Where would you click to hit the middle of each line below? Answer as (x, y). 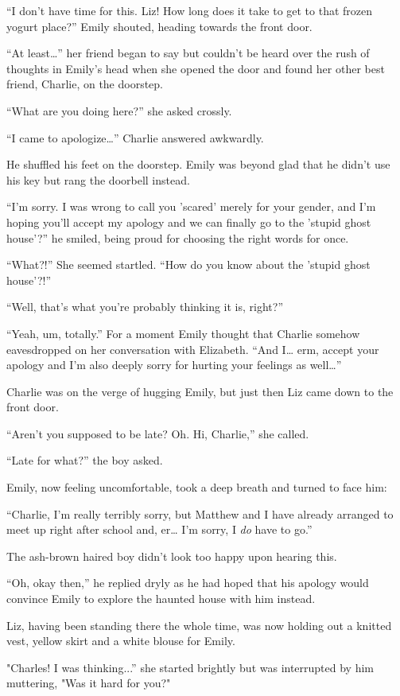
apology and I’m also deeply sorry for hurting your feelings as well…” (174, 365)
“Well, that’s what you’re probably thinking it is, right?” (145, 307)
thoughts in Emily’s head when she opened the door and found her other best (196, 68)
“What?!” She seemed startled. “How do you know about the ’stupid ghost (188, 264)
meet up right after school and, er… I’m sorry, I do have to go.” (159, 529)
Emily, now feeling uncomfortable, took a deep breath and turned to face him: (197, 487)
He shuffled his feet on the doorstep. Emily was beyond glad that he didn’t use (198, 164)
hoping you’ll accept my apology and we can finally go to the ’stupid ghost (189, 222)
